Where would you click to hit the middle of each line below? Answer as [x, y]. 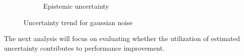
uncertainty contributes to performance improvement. [84, 48]
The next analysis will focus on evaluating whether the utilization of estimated [122, 38]
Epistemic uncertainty [76, 6]
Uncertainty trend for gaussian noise [78, 22]
